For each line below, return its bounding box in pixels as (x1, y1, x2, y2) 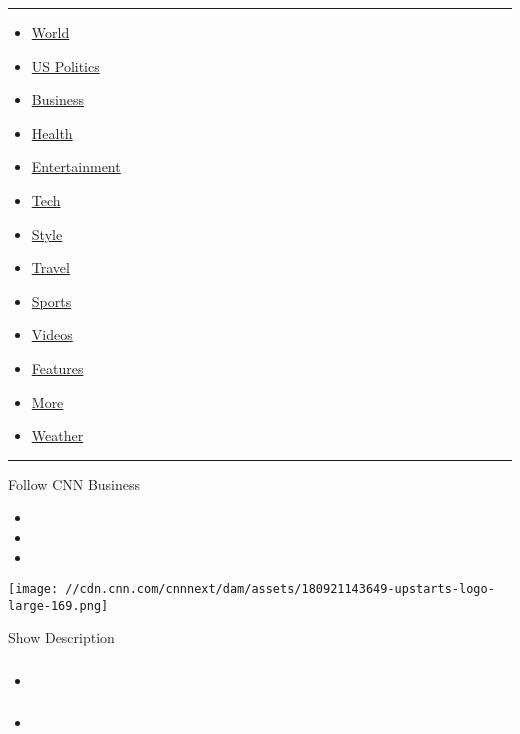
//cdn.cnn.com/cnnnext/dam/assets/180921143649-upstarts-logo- (65, 582, 495, 597)
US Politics (31, 55, 100, 76)
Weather (31, 425, 84, 446)
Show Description (8, 627, 115, 648)
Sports (31, 290, 72, 311)
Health (31, 122, 73, 143)
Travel (31, 257, 70, 278)
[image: (8, 582, 59, 597)
